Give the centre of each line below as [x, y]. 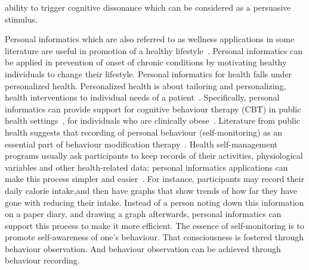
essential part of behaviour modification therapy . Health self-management [141, 144]
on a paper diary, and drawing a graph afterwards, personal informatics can [143, 214]
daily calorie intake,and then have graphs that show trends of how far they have [151, 190]
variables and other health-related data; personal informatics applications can [146, 167]
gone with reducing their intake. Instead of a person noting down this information [154, 202]
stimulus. [21, 19]
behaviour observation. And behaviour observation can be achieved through [143, 248]
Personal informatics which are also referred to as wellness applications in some [150, 39]
